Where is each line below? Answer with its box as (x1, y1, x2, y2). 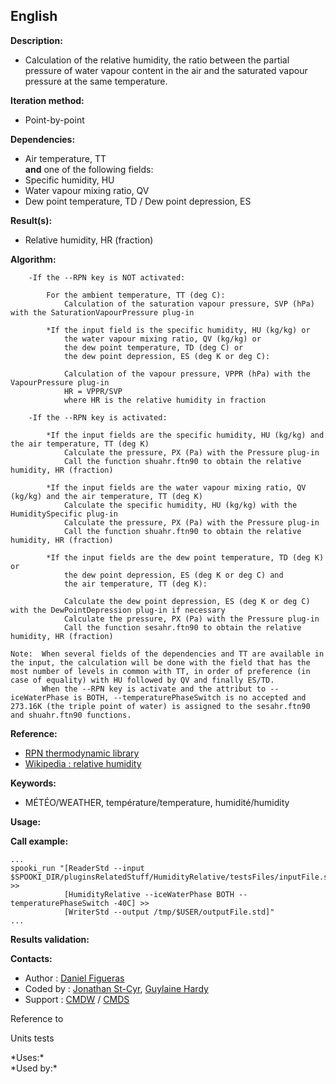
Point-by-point (24, 114, 85, 126)
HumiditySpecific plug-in (10, 509, 118, 519)
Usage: (10, 815, 42, 828)
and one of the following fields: (24, 163, 154, 175)
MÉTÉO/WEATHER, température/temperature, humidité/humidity (24, 796, 290, 808)
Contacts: (10, 952, 53, 964)
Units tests (10, 1032, 55, 1044)
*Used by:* (10, 1062, 58, 1074)
